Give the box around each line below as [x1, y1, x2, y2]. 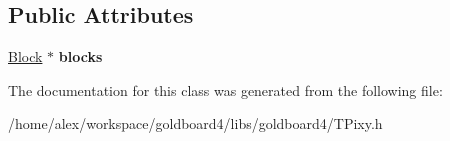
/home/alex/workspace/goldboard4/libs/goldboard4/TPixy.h [8, 113, 383, 134]
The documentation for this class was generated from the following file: [8, 79, 443, 100]
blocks [58, 46, 103, 67]
